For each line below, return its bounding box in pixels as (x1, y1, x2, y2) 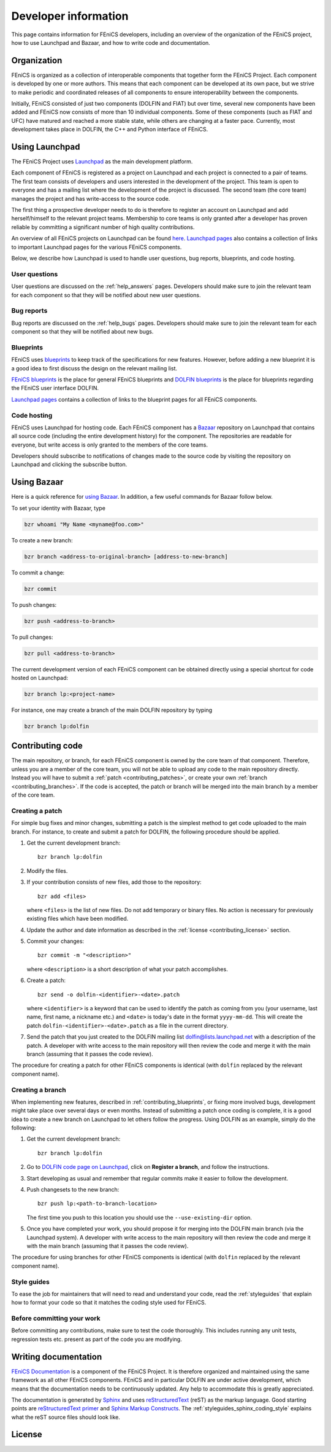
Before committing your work (11, 1314, 101, 1323)
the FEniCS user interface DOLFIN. (11, 384, 99, 392)
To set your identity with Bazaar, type (11, 504, 105, 512)
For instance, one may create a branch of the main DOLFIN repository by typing (11, 706, 213, 714)
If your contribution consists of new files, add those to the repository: (26, 878, 202, 886)
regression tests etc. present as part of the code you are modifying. (11, 1335, 182, 1343)
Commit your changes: (26, 937, 85, 945)
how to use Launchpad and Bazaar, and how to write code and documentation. (11, 39, 211, 46)
